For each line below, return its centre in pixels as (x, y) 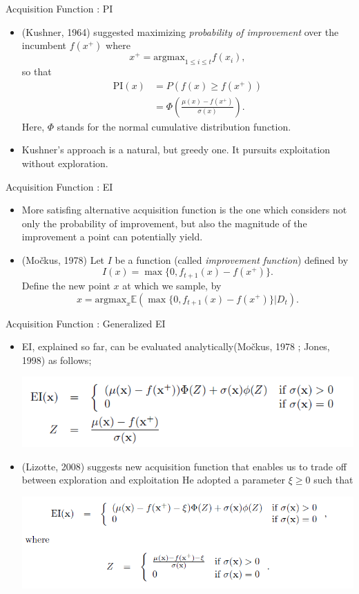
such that (333, 480)
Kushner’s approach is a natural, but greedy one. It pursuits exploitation (176, 150)
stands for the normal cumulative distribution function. (174, 126)
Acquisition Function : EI (59, 186)
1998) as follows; (57, 360)
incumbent (44, 45)
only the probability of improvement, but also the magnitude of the (164, 223)
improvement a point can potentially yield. (112, 237)
